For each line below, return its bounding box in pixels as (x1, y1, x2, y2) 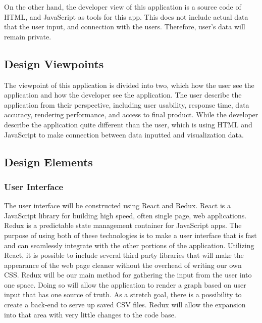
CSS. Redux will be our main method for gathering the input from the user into (4, 269, 252, 280)
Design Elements (4, 154, 93, 169)
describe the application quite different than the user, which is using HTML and (4, 119, 252, 129)
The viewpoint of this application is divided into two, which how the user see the (4, 79, 254, 90)
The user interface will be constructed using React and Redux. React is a (4, 200, 231, 211)
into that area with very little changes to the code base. (4, 309, 176, 319)
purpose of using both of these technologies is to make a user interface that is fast (4, 229, 257, 240)
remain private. (4, 31, 51, 41)
